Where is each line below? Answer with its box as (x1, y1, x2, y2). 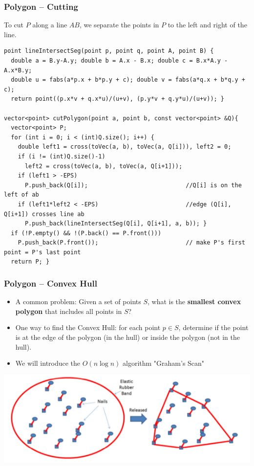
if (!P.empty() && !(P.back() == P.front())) (11, 229, 162, 237)
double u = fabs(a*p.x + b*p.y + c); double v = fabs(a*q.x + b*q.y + (11, 76, 245, 84)
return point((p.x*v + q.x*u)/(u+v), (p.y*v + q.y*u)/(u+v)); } (11, 95, 225, 103)
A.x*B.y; (4, 67, 32, 74)
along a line (32, 20, 67, 30)
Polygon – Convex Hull (4, 277, 97, 289)
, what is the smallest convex (148, 296, 241, 307)
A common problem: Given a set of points (15, 296, 141, 307)
